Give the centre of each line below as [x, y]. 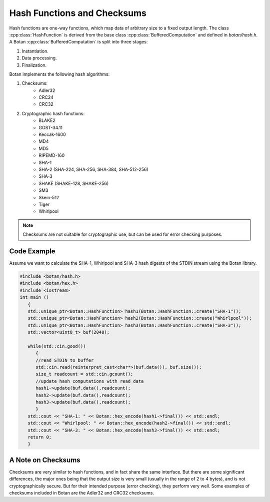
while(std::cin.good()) [57, 346]
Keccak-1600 [52, 134]
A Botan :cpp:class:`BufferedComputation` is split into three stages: [78, 42]
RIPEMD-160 [52, 155]
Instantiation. [35, 51]
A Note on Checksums [45, 460]
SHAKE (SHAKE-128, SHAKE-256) [74, 183]
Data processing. [39, 58]
